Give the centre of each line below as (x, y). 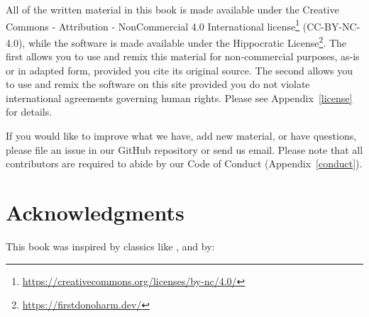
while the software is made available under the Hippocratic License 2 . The (187, 41)
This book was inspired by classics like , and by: (110, 246)
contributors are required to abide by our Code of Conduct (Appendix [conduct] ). (184, 163)
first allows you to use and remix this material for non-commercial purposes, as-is (183, 56)
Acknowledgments (95, 212)
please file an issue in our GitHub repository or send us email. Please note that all (184, 149)
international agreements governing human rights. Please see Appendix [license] (179, 98)
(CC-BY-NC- (331, 26)
